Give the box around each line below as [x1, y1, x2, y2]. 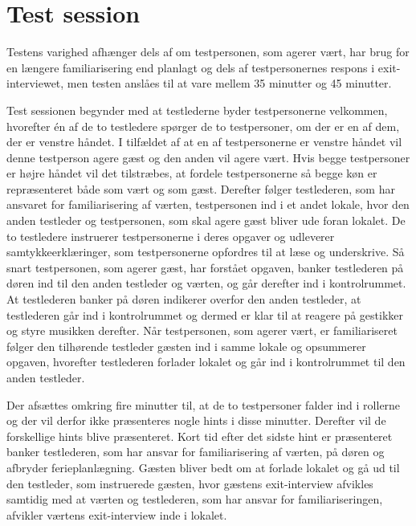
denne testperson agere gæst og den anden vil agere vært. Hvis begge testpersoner [6, 149, 410, 165]
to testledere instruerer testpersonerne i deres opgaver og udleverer [6, 227, 335, 244]
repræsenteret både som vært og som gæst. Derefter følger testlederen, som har [6, 180, 395, 197]
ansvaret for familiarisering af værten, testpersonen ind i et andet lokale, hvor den [6, 196, 410, 213]
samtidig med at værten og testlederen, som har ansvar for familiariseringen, [6, 491, 383, 508]
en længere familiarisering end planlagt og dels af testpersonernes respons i [6, 59, 375, 75]
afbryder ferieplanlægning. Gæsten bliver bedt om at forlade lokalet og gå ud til [6, 459, 400, 475]
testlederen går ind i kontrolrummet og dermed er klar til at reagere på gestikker [6, 306, 404, 323]
